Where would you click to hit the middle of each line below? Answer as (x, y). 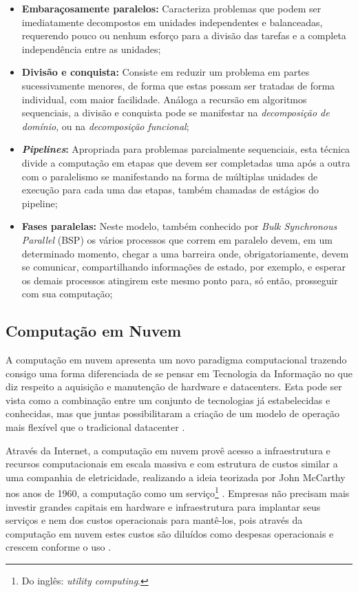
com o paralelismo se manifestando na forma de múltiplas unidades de (170, 176)
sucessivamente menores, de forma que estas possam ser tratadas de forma (178, 85)
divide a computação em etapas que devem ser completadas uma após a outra (186, 162)
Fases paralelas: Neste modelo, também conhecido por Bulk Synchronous (179, 226)
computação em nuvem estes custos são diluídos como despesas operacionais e (170, 533)
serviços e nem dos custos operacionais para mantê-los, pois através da (154, 520)
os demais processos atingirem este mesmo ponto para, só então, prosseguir (180, 280)
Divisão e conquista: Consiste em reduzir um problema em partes (166, 72)
